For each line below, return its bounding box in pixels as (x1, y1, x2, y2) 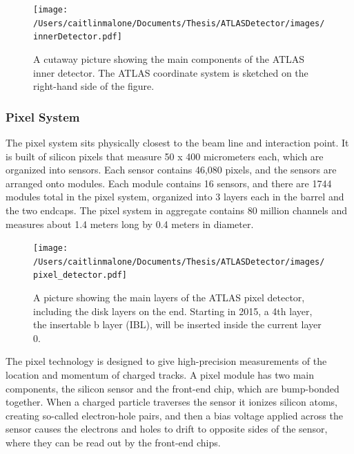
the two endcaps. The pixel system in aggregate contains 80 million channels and (6, 202, 348, 217)
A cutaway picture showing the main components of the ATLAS (33, 51, 305, 66)
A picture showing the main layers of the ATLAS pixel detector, (33, 290, 305, 305)
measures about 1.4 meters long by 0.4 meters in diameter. (6, 216, 254, 231)
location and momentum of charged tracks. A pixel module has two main (6, 368, 315, 382)
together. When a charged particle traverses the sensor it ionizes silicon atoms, (6, 395, 337, 409)
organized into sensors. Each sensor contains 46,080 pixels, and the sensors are (6, 162, 337, 177)
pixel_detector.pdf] (33, 270, 128, 281)
